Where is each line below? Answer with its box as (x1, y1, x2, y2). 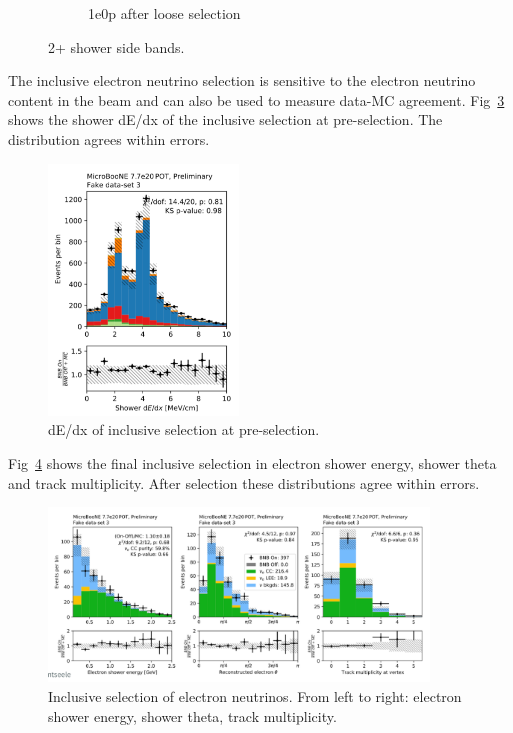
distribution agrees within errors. (8, 128, 210, 149)
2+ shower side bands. (48, 36, 185, 57)
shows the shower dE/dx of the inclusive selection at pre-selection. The (8, 109, 443, 130)
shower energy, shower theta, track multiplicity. (48, 705, 337, 726)
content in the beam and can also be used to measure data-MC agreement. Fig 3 (8, 89, 505, 110)
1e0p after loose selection (88, 3, 241, 23)
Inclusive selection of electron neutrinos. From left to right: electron (48, 685, 462, 706)
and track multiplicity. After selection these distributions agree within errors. (8, 472, 480, 493)
